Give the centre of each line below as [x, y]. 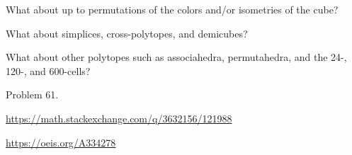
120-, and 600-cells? [48, 70]
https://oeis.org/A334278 [61, 142]
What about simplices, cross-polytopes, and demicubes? [127, 33]
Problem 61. [32, 94]
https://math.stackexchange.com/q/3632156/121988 [119, 118]
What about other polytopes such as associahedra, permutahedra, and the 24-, [176, 57]
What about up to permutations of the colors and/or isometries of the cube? [172, 9]
